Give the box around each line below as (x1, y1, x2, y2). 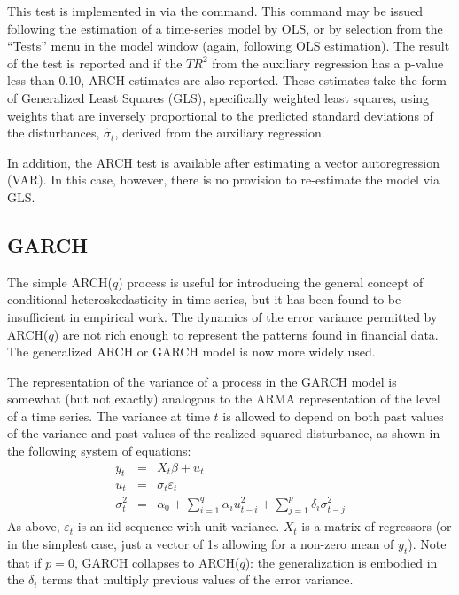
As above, (7, 517, 60, 536)
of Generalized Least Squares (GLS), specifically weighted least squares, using (7, 88, 430, 106)
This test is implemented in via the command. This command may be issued (7, 2, 424, 20)
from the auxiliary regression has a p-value (212, 53, 444, 72)
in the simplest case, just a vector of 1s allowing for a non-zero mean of (7, 534, 394, 552)
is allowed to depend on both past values (222, 406, 444, 425)
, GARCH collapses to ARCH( (74, 552, 240, 571)
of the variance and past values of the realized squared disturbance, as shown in (7, 424, 440, 442)
